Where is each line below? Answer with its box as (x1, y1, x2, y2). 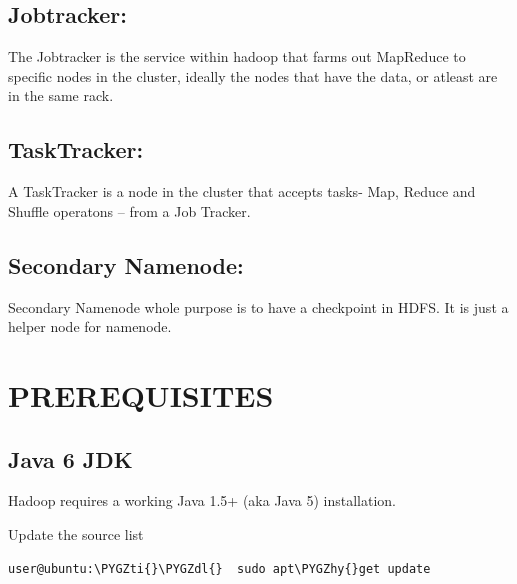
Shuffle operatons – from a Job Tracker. (8, 200, 251, 221)
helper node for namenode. (8, 316, 172, 337)
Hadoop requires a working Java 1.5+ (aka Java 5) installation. (8, 490, 397, 511)
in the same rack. (8, 85, 114, 106)
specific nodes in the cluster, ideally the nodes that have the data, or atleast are (8, 65, 498, 86)
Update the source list (8, 523, 144, 544)
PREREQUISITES (8, 374, 274, 415)
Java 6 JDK (8, 443, 133, 474)
